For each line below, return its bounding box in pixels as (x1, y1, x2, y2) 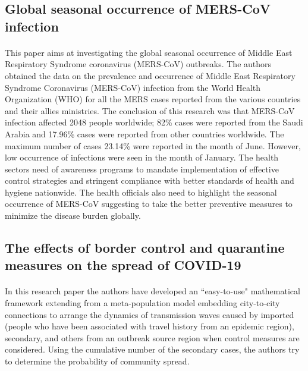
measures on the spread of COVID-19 (5, 256, 241, 274)
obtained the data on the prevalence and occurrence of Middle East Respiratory (5, 69, 296, 81)
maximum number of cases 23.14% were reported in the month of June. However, (5, 139, 301, 152)
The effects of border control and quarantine (5, 238, 285, 257)
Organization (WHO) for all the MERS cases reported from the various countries (5, 93, 301, 105)
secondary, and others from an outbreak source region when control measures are (5, 331, 300, 344)
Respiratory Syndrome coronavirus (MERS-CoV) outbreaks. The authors (5, 58, 272, 70)
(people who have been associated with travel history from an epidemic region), (5, 320, 294, 332)
